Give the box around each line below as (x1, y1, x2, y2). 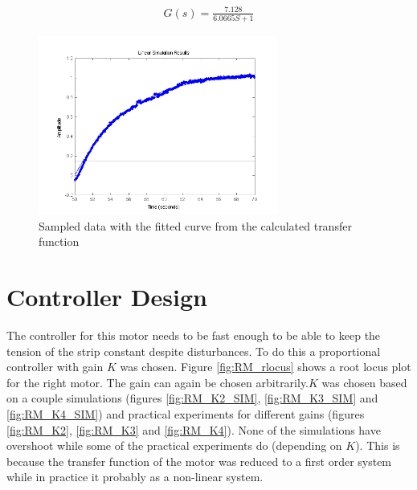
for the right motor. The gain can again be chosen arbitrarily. (6, 374, 309, 390)
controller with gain (6, 358, 104, 375)
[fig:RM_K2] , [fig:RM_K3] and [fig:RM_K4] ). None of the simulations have (6, 421, 381, 438)
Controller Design (6, 280, 207, 313)
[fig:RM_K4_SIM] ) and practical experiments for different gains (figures (6, 405, 365, 422)
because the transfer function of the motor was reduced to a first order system (6, 452, 392, 469)
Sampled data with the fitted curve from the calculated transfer (39, 217, 352, 234)
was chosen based (321, 374, 407, 390)
